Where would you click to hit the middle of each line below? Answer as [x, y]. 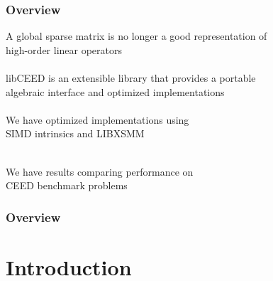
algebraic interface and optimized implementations [115, 91]
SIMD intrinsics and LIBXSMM [75, 133]
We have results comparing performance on [100, 171]
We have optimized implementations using [97, 119]
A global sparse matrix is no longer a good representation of [136, 36]
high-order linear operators [64, 49]
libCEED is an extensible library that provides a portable [131, 78]
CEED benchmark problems [67, 185]
